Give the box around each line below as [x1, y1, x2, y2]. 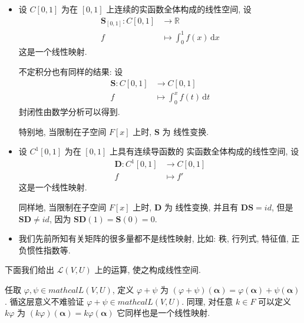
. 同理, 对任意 [181, 295, 233, 307]
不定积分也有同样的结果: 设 [18, 65, 123, 78]
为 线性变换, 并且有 [164, 200, 239, 213]
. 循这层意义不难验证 [5, 295, 84, 307]
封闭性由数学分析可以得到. [18, 106, 120, 118]
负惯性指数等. [18, 243, 71, 256]
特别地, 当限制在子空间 [18, 125, 107, 137]
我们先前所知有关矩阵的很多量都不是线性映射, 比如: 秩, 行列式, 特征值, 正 [18, 232, 300, 245]
